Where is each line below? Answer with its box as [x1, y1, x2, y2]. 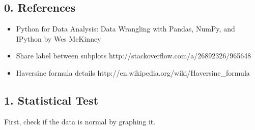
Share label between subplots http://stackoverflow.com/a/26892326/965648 [16, 50, 251, 61]
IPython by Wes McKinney [16, 33, 101, 44]
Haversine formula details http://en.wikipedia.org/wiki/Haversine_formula [16, 67, 250, 78]
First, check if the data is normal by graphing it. [4, 116, 156, 126]
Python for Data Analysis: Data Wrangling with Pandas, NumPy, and [16, 23, 235, 34]
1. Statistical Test [4, 92, 99, 108]
